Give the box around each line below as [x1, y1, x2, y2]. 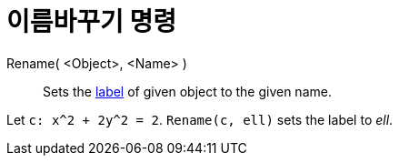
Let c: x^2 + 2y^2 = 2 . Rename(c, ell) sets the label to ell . [6, 111, 394, 127]
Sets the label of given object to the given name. [43, 83, 332, 99]
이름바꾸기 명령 [6, 6, 176, 37]
